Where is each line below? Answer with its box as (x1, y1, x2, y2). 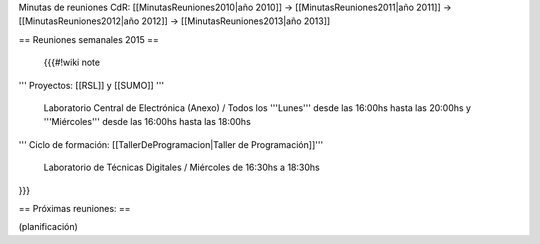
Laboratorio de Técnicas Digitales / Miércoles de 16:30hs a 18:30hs (43, 161, 320, 174)
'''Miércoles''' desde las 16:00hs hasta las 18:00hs (43, 116, 252, 128)
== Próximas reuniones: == (18, 202, 131, 214)
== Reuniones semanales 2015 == (18, 33, 160, 45)
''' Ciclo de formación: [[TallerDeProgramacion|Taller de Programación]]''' (18, 138, 324, 150)
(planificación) (18, 221, 79, 233)
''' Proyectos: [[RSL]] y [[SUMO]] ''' (18, 79, 165, 91)
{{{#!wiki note (43, 56, 100, 69)
